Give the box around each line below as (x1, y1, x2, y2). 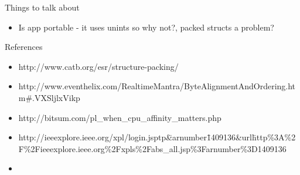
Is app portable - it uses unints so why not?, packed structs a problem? (18, 21, 274, 33)
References (5, 41, 43, 53)
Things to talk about (5, 1, 80, 13)
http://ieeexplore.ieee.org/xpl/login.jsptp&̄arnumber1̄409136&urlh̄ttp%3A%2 (18, 131, 296, 143)
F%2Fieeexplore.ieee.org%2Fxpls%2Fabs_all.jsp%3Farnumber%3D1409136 (18, 142, 287, 154)
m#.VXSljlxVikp (18, 91, 80, 103)
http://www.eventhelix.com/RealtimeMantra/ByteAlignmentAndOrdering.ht (18, 80, 296, 92)
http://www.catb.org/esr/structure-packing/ (18, 60, 179, 72)
